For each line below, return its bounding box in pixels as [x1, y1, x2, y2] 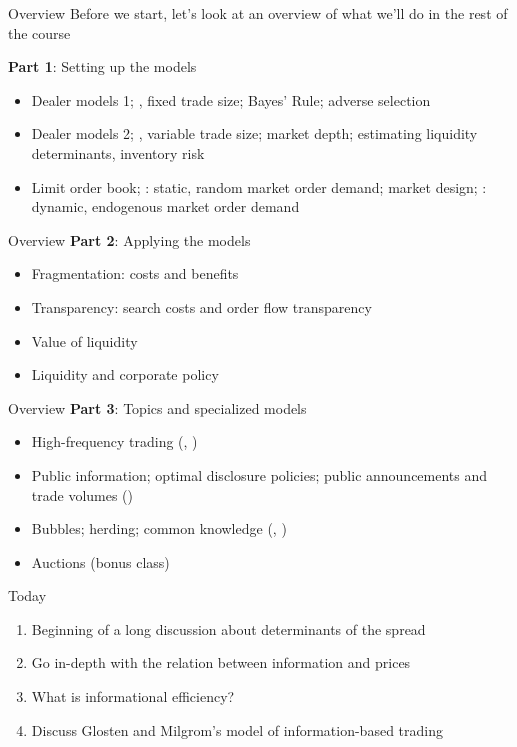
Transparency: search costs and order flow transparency [31, 296, 372, 317]
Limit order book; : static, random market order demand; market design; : [31, 176, 487, 197]
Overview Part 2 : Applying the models [8, 229, 251, 250]
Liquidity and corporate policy [31, 364, 219, 385]
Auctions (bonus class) [31, 551, 170, 572]
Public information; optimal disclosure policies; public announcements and [31, 464, 488, 485]
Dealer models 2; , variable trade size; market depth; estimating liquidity [31, 123, 478, 144]
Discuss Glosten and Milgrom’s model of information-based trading [31, 719, 443, 740]
